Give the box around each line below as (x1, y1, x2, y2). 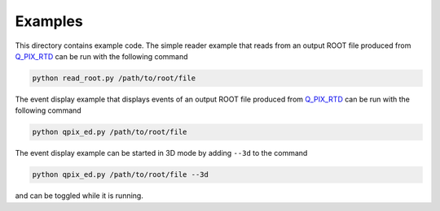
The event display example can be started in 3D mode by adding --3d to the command (15, 149, 308, 158)
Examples (15, 12, 83, 30)
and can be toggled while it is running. (15, 191, 144, 200)
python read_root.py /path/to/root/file (32, 73, 196, 83)
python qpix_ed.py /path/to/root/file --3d (32, 170, 209, 179)
